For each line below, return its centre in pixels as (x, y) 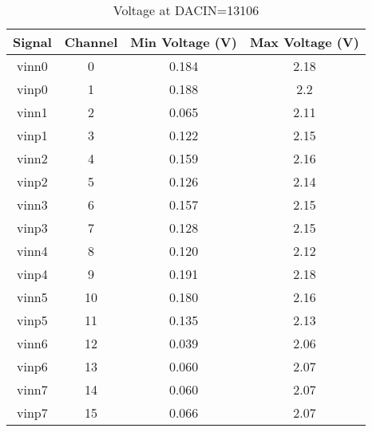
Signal (32, 42)
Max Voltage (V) (304, 42)
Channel (91, 42)
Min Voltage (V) (184, 42)
